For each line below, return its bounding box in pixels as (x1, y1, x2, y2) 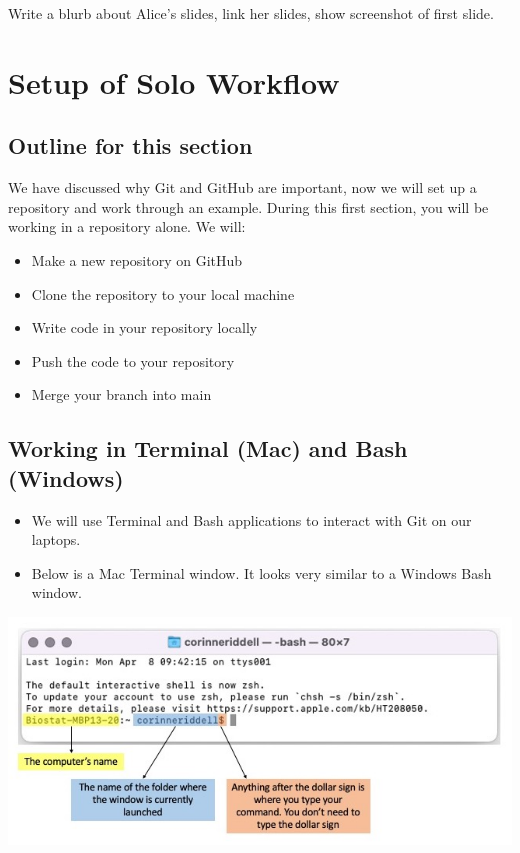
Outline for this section (8, 130, 253, 161)
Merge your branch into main (31, 384, 212, 405)
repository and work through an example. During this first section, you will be (8, 196, 489, 217)
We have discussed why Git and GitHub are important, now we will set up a (8, 177, 477, 198)
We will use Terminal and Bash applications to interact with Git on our (31, 509, 472, 530)
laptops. (31, 529, 81, 550)
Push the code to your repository (31, 350, 235, 371)
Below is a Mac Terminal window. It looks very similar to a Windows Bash (31, 562, 492, 583)
